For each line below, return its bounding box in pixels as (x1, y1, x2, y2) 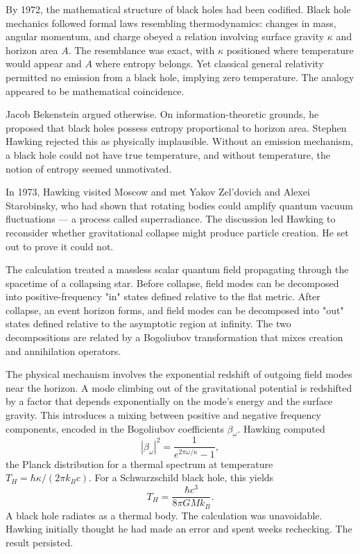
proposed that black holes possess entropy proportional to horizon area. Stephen (6, 120, 347, 135)
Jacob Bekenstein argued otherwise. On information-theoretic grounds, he (6, 107, 319, 121)
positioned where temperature (226, 42, 354, 57)
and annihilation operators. (6, 343, 121, 358)
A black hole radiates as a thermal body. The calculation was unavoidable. (6, 508, 323, 522)
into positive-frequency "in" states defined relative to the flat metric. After (6, 289, 320, 304)
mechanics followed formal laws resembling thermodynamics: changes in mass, (6, 15, 336, 30)
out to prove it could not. (6, 239, 114, 253)
